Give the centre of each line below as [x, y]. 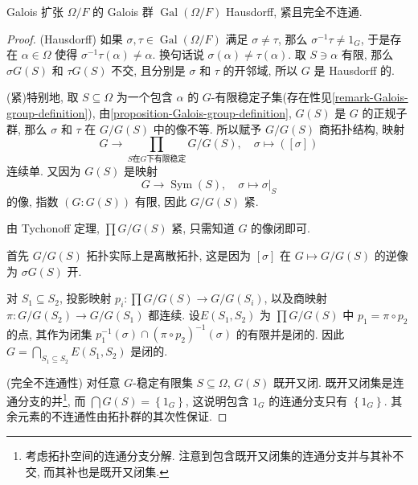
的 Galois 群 [123, 11]
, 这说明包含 [217, 400]
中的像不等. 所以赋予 [207, 128]
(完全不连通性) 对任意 [64, 382]
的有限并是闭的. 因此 [290, 333]
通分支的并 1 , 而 [46, 399]
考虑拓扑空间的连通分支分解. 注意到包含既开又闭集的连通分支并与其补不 [215, 455]
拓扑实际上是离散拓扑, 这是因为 [168, 255]
